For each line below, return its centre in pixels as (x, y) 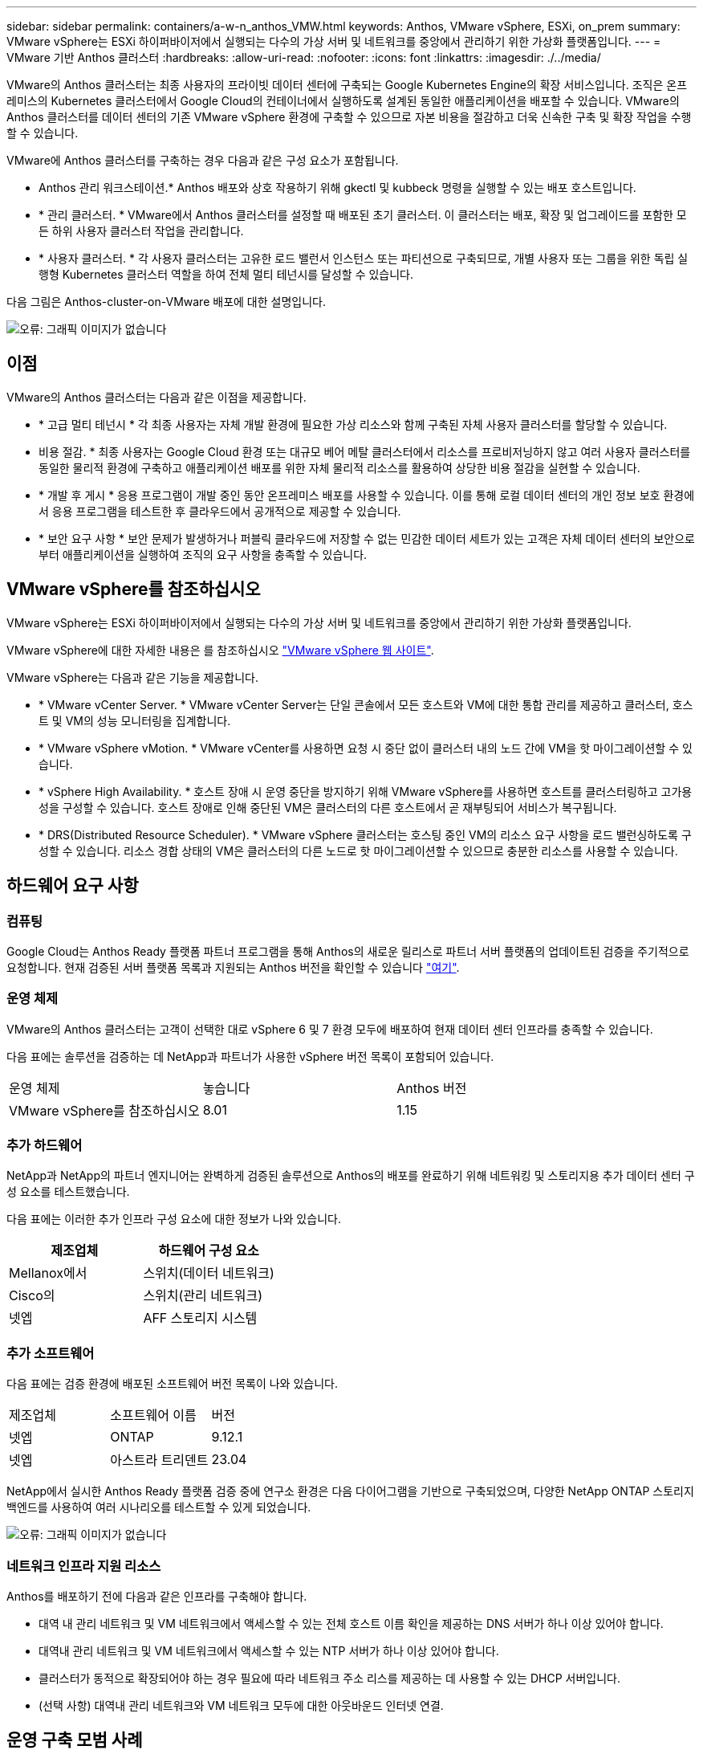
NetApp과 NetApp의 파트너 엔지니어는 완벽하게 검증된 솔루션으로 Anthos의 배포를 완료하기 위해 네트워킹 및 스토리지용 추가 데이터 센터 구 (351, 1176)
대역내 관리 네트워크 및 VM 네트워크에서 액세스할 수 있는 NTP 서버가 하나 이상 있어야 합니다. (269, 1650)
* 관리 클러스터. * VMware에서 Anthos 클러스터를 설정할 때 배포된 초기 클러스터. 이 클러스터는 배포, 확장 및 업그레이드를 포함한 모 (363, 215)
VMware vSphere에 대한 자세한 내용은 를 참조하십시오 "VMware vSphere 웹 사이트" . (220, 650)
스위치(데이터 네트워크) (209, 1273)
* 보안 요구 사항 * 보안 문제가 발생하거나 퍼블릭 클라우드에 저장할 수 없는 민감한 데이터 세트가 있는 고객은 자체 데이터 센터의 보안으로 (367, 538)
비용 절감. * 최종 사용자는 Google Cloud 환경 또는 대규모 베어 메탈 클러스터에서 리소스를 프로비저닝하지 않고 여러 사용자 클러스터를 (365, 451)
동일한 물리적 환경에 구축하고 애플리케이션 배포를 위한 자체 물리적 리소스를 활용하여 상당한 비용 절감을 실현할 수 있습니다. (339, 467)
